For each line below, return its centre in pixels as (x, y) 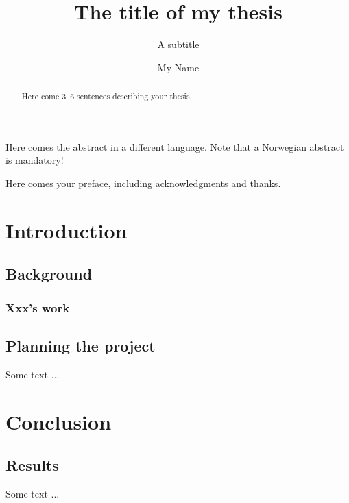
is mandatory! (35, 160)
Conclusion (59, 421)
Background (49, 274)
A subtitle (178, 44)
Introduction (67, 230)
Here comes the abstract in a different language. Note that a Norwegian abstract (175, 146)
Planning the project (81, 345)
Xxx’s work (38, 307)
